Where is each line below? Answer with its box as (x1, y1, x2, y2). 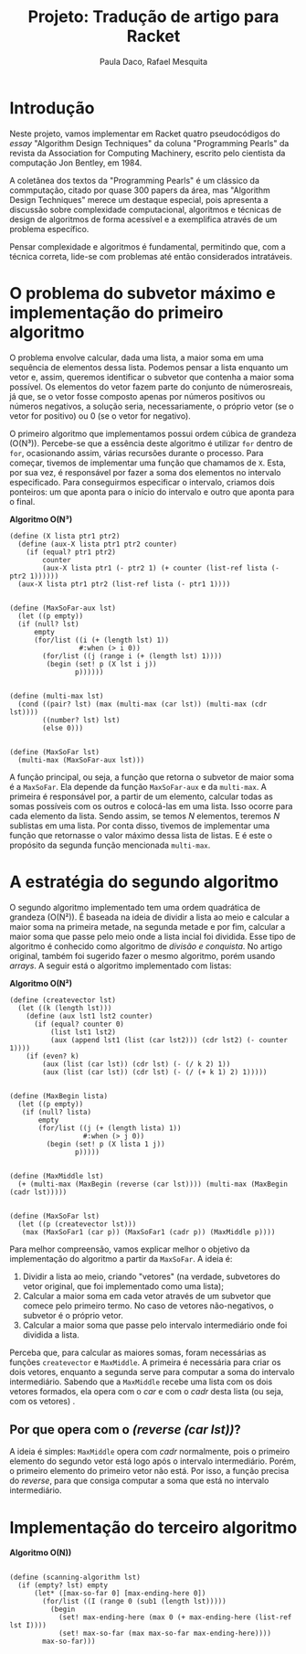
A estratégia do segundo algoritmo (9, 871, 279, 892)
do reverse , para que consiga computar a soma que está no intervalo (9, 1475, 269, 1487)
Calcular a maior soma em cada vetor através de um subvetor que (22, 1290, 271, 1301)
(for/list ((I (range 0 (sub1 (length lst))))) (42, 1597, 227, 1606)
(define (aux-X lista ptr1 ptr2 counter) (17, 539, 178, 549)
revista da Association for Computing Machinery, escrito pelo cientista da (9, 147, 286, 158)
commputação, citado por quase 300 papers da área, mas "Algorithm (9, 185, 271, 196)
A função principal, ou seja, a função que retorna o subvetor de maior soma (9, 771, 295, 783)
